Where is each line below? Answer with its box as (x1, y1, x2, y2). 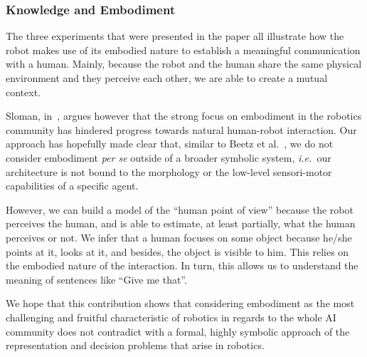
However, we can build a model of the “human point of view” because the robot (6, 202, 353, 217)
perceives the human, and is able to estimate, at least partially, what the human (6, 216, 356, 231)
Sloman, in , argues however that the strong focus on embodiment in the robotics (6, 108, 362, 123)
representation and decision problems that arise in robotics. (6, 338, 265, 353)
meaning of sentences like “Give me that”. (6, 271, 187, 286)
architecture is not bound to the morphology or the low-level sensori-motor (6, 164, 332, 179)
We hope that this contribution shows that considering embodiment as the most (6, 296, 355, 311)
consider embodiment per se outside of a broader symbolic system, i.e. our (6, 150, 331, 165)
